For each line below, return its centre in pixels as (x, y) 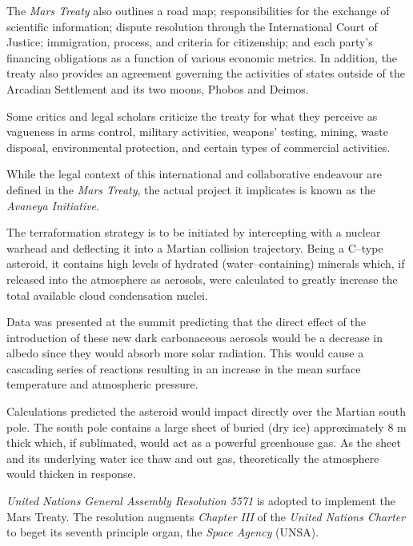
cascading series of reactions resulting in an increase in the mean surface (184, 368)
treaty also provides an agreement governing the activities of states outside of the (206, 73)
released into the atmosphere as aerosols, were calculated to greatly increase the (202, 279)
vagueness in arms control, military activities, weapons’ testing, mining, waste (198, 132)
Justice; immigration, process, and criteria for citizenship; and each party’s (190, 42)
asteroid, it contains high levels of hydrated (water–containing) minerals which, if (206, 263)
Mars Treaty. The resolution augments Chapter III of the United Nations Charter (206, 516)
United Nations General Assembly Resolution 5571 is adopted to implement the (201, 501)
